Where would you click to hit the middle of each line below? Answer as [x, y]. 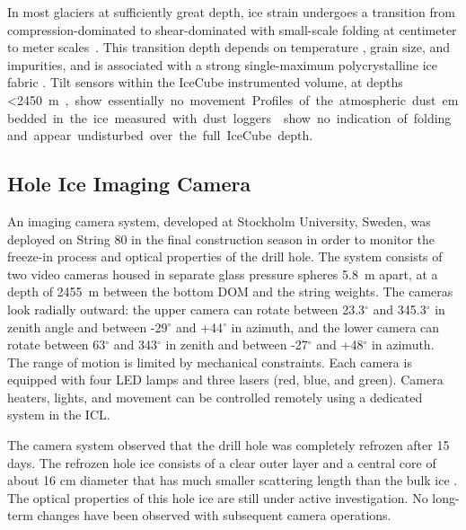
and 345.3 [400, 309]
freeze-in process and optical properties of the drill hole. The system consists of [225, 256]
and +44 [199, 327]
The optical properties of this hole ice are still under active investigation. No [218, 497]
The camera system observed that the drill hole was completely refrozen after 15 [229, 445]
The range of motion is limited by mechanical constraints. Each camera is [210, 362]
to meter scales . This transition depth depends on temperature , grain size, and [229, 47]
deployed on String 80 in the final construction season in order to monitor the [221, 238]
